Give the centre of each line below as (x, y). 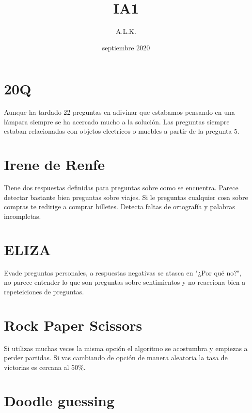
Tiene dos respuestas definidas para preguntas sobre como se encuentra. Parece (121, 188)
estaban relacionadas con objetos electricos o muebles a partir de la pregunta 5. (122, 131)
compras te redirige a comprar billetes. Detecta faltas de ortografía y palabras (119, 206)
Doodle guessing (59, 400)
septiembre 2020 (126, 47)
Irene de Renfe (55, 164)
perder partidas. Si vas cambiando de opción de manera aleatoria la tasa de (116, 358)
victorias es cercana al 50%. (45, 367)
